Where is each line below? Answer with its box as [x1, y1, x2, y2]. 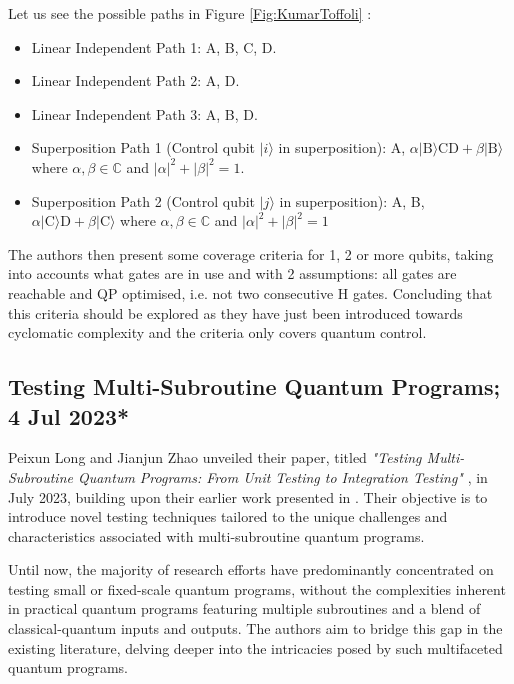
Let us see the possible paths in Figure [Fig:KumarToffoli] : [8, 3, 372, 23]
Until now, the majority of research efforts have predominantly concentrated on [8, 559, 494, 580]
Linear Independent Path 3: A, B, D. [31, 103, 258, 124]
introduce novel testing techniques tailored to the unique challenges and [8, 506, 448, 527]
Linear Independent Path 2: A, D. [31, 70, 240, 91]
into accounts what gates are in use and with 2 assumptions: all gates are [8, 263, 457, 284]
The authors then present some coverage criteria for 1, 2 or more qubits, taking [8, 243, 494, 264]
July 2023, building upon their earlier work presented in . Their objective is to [8, 486, 488, 507]
